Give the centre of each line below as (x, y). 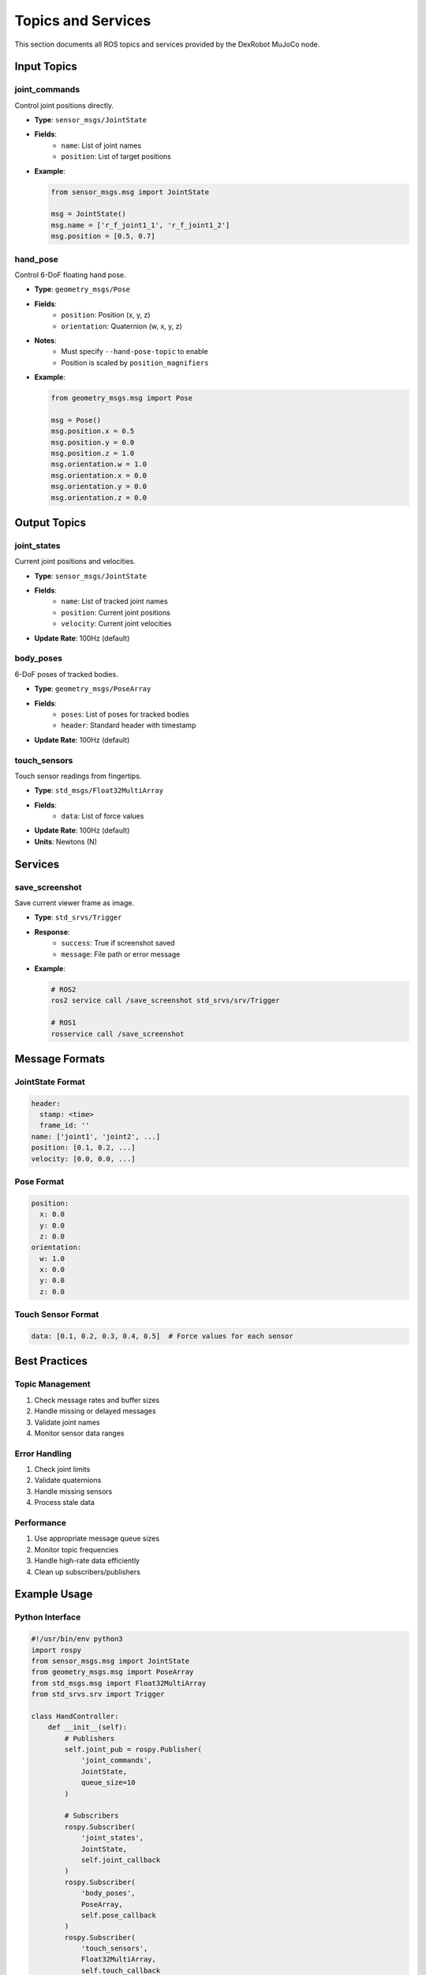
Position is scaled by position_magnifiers (135, 363)
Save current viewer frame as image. (74, 903)
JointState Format (50, 1082)
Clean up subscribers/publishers (88, 1571)
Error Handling (43, 1454)
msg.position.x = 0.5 (93, 431)
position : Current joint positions (116, 612)
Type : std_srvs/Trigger (78, 917)
